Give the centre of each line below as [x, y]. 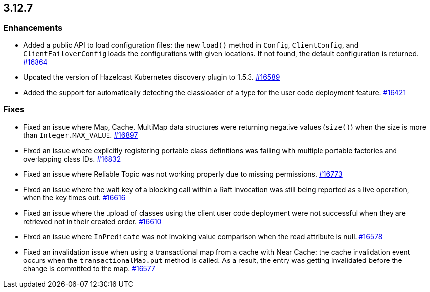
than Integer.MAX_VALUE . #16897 [81, 135]
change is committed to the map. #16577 [89, 268]
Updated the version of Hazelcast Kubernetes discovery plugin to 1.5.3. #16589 [152, 77]
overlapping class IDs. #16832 [72, 159]
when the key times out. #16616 [74, 197]
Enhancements [33, 28]
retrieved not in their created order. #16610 [92, 221]
